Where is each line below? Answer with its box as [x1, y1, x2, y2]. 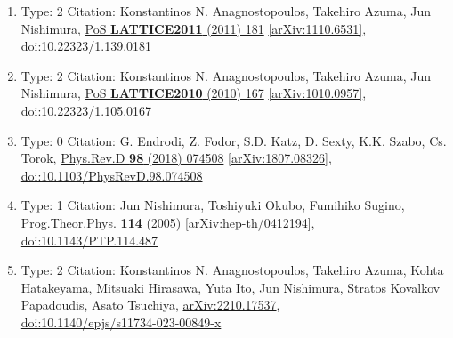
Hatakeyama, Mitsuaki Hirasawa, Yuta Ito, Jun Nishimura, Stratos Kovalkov [20, 278, 441, 296]
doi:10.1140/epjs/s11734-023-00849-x [20, 312, 222, 331]
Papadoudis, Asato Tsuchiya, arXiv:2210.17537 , [20, 295, 280, 314]
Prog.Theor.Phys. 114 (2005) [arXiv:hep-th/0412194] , [20, 213, 315, 231]
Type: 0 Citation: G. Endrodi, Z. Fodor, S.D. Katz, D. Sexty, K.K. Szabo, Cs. [20, 131, 447, 149]
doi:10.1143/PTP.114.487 [20, 230, 158, 249]
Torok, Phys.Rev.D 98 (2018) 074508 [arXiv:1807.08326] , [20, 149, 332, 167]
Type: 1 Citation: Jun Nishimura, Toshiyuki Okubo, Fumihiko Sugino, [20, 196, 405, 214]
